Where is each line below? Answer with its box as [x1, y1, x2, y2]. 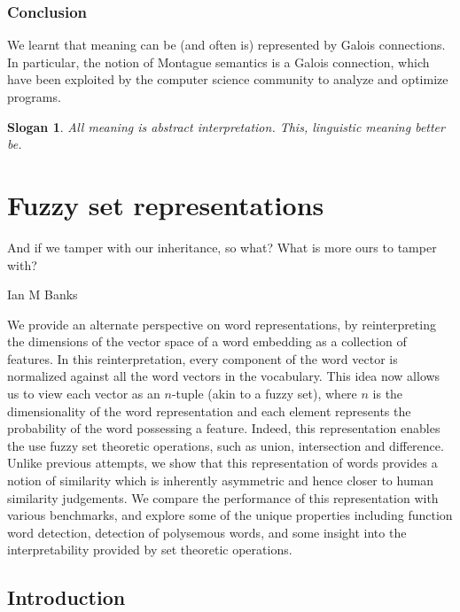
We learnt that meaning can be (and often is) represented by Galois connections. [7, 35, 446, 54]
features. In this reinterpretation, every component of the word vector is [7, 349, 398, 368]
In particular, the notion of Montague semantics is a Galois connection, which [7, 52, 430, 71]
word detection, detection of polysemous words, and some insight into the [7, 523, 407, 541]
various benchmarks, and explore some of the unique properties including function [7, 506, 453, 524]
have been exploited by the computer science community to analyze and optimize [7, 70, 448, 89]
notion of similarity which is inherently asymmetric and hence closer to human [7, 471, 434, 490]
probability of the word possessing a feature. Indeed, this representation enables [7, 419, 441, 438]
